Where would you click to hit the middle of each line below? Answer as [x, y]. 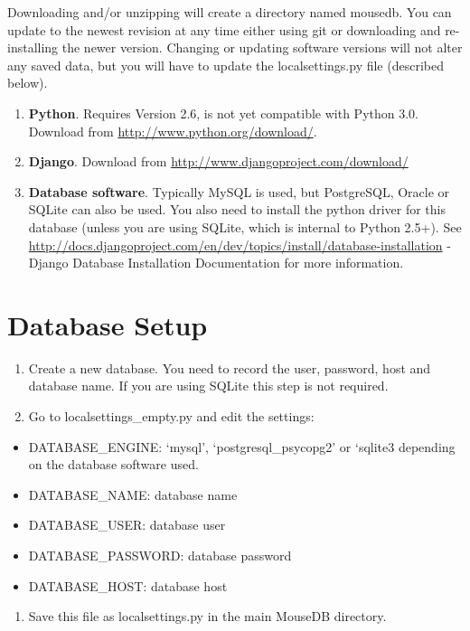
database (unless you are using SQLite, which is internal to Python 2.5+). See [245, 226]
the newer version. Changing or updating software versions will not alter [262, 47]
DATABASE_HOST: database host [128, 585]
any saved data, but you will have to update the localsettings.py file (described [226, 65]
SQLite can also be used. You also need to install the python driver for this [237, 209]
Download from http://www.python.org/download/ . [173, 131]
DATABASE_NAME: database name [133, 494]
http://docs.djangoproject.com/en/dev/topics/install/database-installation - [240, 245]
